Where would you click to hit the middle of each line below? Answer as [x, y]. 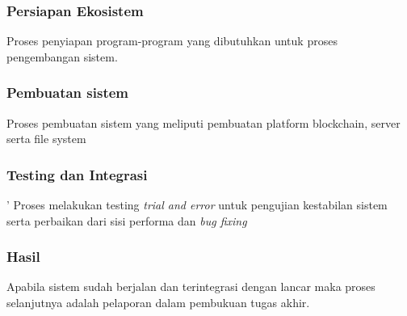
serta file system [46, 139]
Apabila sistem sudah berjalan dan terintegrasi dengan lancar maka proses [191, 287]
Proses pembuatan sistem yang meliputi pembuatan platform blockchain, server [203, 122]
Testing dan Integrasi [77, 174]
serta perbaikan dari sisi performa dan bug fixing [127, 220]
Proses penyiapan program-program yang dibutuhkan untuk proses [172, 41]
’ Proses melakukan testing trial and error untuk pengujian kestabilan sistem [197, 205]
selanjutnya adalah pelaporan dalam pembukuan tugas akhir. [158, 303]
